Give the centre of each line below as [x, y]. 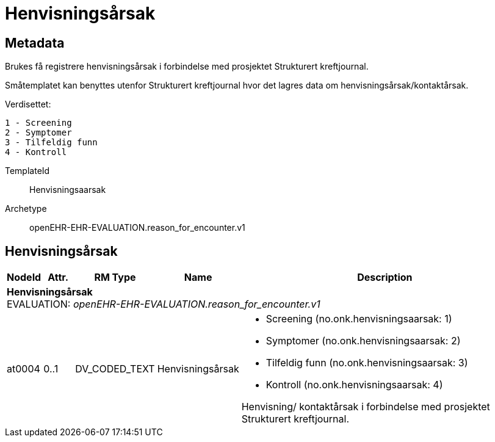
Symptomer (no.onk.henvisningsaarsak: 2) [363, 341]
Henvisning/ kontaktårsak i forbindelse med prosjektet [366, 407]
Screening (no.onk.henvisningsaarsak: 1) [359, 319]
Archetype [26, 209]
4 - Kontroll [36, 152]
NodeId [24, 277]
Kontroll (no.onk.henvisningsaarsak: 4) [354, 385]
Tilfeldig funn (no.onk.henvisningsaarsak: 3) [367, 363]
